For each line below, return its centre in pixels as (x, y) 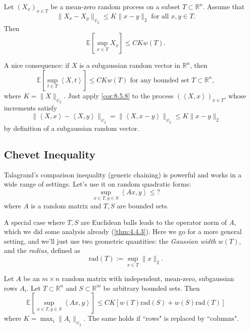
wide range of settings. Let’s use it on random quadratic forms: (98, 184)
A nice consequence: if (37, 65)
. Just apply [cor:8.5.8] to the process (119, 95)
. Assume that (224, 6)
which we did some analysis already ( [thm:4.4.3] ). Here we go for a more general (123, 231)
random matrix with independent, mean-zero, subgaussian (148, 278)
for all (160, 16)
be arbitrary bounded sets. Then (152, 288)
